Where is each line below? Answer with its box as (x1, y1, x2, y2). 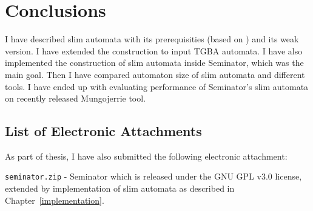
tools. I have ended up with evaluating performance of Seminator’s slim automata (5, 80, 309, 93)
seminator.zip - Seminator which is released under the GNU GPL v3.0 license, (5, 170, 302, 183)
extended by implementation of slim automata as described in (5, 182, 235, 195)
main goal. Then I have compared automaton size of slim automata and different (5, 68, 305, 80)
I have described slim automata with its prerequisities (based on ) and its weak (5, 33, 299, 45)
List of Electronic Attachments (5, 122, 202, 140)
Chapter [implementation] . (5, 193, 104, 206)
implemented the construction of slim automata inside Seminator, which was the (5, 56, 304, 69)
